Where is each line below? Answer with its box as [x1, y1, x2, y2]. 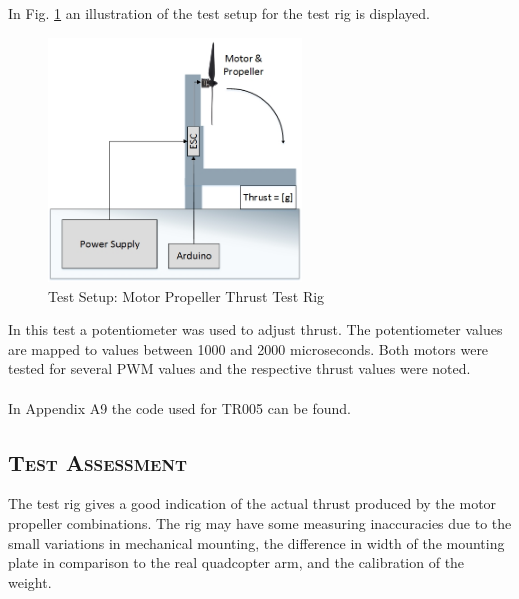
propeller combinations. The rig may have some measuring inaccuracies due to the [8, 513, 512, 534]
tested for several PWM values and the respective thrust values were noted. [8, 358, 471, 379]
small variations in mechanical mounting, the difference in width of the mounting [8, 532, 505, 553]
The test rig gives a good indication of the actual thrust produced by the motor [8, 493, 497, 514]
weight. [8, 571, 52, 592]
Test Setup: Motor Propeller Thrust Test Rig [48, 285, 325, 306]
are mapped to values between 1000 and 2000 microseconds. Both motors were [8, 338, 489, 359]
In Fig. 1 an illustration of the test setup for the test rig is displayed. [8, 3, 430, 23]
